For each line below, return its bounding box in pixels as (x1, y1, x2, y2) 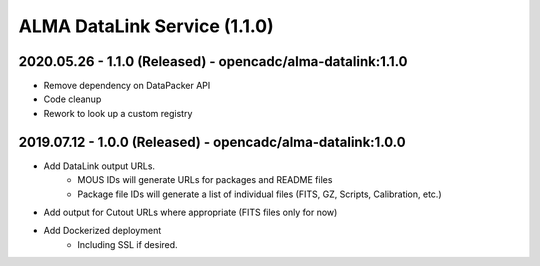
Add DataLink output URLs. (43, 160, 155, 172)
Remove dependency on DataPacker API (43, 80, 211, 92)
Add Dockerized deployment (43, 225, 162, 237)
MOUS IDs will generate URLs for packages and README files (77, 174, 333, 186)
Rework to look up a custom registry (43, 107, 193, 119)
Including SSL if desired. (77, 238, 179, 250)
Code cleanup (43, 93, 102, 105)
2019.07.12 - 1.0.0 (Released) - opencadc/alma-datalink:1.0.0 (18, 133, 406, 150)
